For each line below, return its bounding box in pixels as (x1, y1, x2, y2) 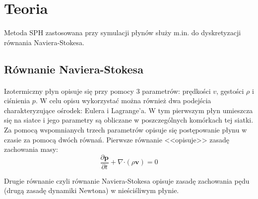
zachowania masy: (4, 144, 58, 154)
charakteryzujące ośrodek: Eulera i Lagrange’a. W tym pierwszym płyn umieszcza (4, 105, 253, 115)
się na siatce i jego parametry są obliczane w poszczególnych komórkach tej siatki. (4, 115, 254, 125)
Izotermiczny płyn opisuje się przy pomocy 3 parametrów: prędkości (4, 85, 211, 96)
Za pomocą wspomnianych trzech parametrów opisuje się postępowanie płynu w (4, 124, 247, 134)
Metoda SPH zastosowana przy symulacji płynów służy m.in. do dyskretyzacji (4, 27, 241, 37)
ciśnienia (4, 95, 30, 106)
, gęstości (216, 85, 244, 96)
